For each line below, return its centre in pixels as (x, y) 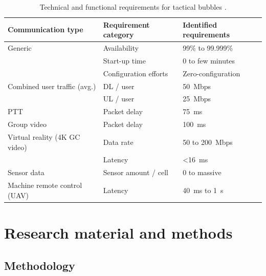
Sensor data (26, 172)
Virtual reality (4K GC (44, 136)
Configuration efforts (136, 73)
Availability (121, 48)
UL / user (119, 99)
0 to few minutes (209, 60)
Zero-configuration (212, 73)
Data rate (118, 142)
